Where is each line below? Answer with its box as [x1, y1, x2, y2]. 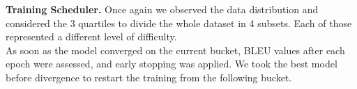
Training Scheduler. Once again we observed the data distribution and [6, 2, 319, 16]
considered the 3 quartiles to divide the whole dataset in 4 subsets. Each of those [6, 15, 352, 30]
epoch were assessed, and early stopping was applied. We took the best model [6, 56, 337, 71]
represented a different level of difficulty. [6, 29, 177, 44]
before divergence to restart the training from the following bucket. [6, 70, 292, 84]
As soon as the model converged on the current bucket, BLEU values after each [6, 42, 345, 57]
